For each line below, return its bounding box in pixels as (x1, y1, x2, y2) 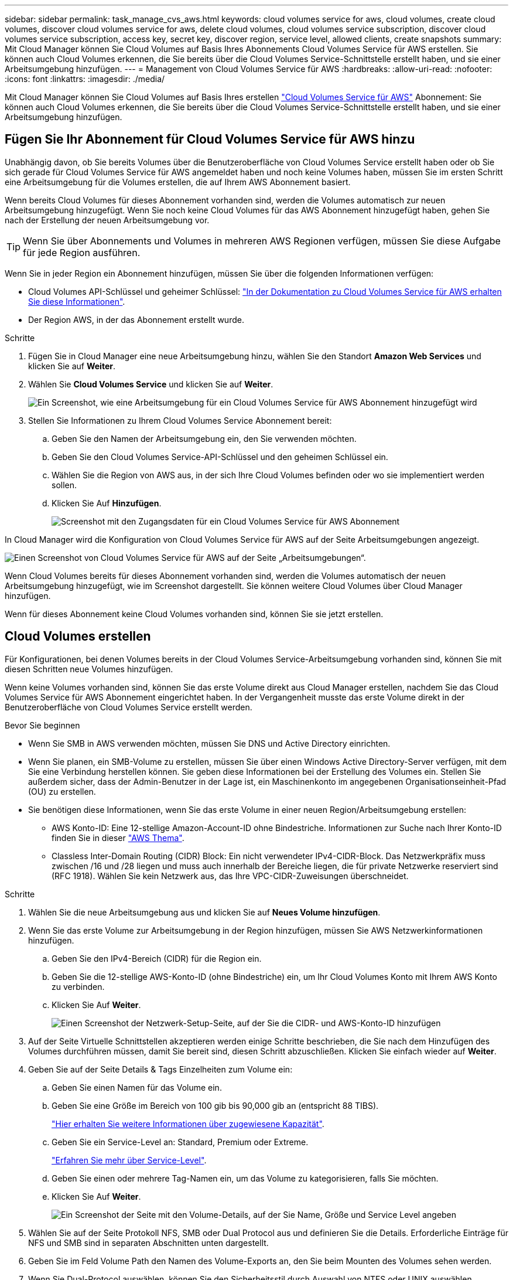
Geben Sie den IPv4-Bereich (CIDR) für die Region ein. (52, 953, 262, 964)
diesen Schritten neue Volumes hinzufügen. (5, 663, 173, 674)
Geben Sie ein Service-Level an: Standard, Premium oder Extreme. (52, 1136, 309, 1147)
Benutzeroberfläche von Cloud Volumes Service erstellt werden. (5, 702, 252, 712)
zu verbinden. (52, 981, 105, 992)
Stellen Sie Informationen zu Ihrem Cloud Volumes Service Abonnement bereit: (28, 415, 332, 425)
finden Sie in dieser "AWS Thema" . (52, 832, 184, 843)
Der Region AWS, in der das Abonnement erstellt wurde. (28, 314, 244, 325)
